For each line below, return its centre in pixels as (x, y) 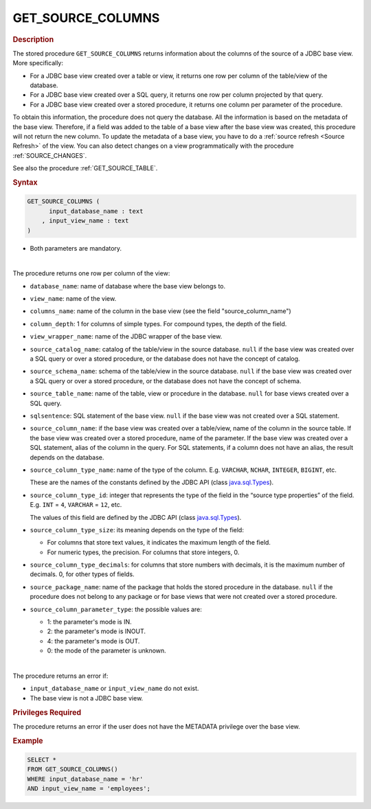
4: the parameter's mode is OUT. (93, 641)
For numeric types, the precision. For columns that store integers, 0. (143, 552)
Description (33, 39)
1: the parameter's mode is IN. (89, 622)
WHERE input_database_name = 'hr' (85, 779)
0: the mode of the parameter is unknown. (106, 651)
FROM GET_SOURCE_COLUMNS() (72, 770)
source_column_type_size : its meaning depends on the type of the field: (137, 529)
